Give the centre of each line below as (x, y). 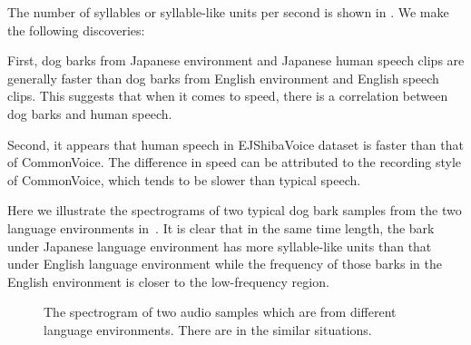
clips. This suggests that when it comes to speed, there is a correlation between (228, 96)
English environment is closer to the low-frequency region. (168, 281)
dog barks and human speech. (90, 113)
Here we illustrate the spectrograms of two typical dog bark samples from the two (235, 210)
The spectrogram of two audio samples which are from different (220, 312)
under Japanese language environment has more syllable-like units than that (220, 246)
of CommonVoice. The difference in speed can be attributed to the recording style (235, 162)
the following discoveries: (76, 30)
